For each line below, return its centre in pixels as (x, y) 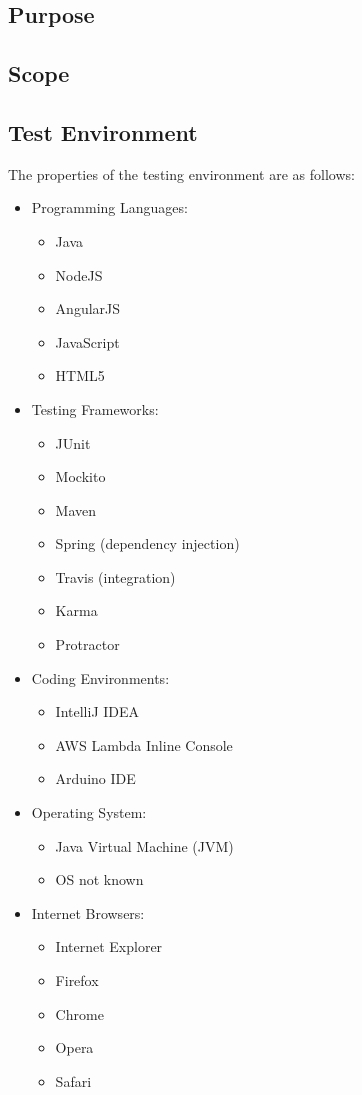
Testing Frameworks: (95, 408)
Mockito (80, 476)
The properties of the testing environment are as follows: (181, 173)
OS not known (99, 879)
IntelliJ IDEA (97, 711)
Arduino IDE (95, 778)
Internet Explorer (109, 946)
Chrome (79, 1013)
